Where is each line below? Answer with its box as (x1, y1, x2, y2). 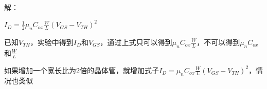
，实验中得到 (30, 36, 74, 47)
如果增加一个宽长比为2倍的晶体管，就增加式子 (4, 64, 159, 75)
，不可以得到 (197, 36, 240, 47)
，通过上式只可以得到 (100, 36, 172, 47)
